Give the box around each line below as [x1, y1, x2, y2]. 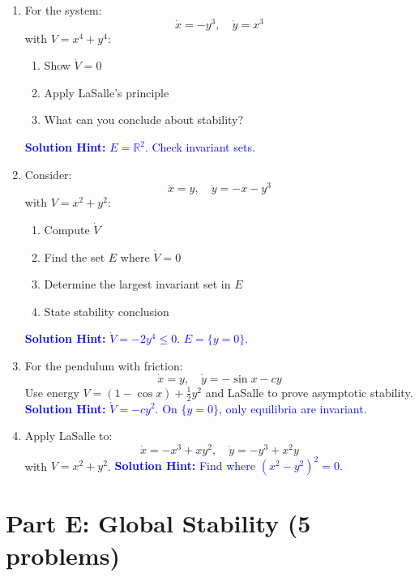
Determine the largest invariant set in [44, 276, 231, 293]
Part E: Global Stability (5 [6, 506, 311, 540]
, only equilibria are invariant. [219, 400, 367, 417]
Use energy [24, 383, 79, 400]
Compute [44, 220, 90, 237]
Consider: [24, 165, 72, 182]
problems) [6, 538, 120, 571]
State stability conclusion [44, 302, 169, 319]
